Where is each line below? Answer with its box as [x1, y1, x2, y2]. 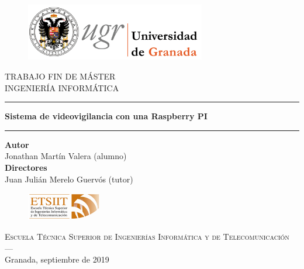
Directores [5, 161, 47, 174]
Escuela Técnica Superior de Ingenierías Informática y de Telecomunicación [5, 230, 289, 243]
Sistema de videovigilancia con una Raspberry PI [5, 110, 208, 122]
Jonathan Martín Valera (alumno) [5, 150, 127, 162]
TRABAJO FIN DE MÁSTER [5, 70, 116, 82]
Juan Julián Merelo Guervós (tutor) [5, 173, 133, 185]
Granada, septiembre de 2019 [5, 253, 109, 265]
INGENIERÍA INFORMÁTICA [5, 81, 119, 94]
